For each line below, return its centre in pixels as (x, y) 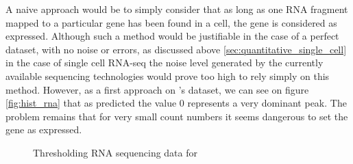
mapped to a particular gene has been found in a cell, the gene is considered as (171, 22)
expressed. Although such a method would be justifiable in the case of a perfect (172, 36)
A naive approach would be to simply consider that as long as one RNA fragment (177, 9)
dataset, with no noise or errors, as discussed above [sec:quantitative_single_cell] (176, 49)
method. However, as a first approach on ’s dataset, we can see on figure (157, 89)
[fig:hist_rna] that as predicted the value (91, 103)
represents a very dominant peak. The (267, 103)
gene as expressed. (44, 129)
